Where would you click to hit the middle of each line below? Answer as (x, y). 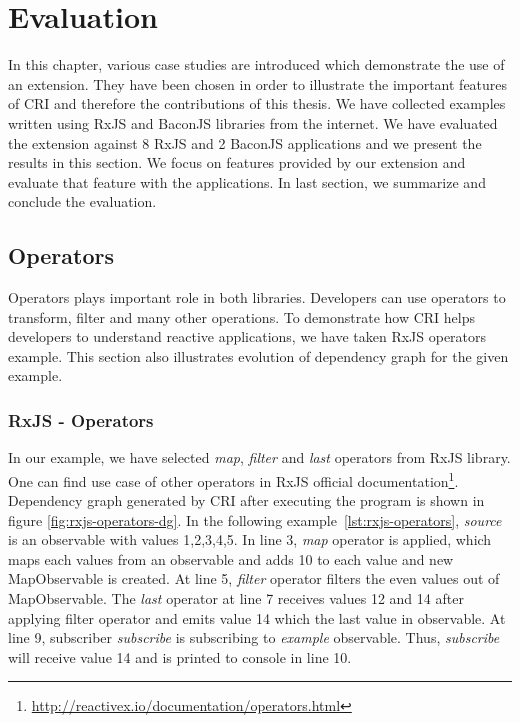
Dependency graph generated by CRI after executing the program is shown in (246, 500)
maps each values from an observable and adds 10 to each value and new (231, 558)
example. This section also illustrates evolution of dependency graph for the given (258, 355)
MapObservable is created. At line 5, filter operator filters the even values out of (254, 578)
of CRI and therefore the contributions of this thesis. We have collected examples (257, 103)
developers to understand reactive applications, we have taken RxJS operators (247, 336)
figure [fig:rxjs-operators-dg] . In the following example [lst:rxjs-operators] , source (255, 519)
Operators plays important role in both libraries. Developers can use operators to (257, 297)
